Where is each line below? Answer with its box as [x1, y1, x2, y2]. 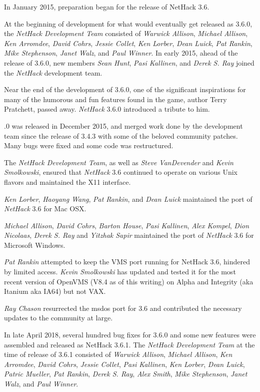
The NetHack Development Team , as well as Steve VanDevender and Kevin [4, 157, 233, 167]
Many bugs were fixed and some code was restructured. [4, 140, 173, 151]
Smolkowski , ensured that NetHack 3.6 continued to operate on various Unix [4, 167, 237, 177]
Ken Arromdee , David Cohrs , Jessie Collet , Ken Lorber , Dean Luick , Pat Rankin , [4, 38, 252, 48]
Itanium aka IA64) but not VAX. [4, 286, 106, 296]
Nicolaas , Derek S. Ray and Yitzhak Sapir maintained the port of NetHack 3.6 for [4, 230, 254, 240]
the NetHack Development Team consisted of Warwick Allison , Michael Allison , [4, 28, 248, 39]
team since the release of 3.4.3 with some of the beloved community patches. [4, 130, 238, 141]
